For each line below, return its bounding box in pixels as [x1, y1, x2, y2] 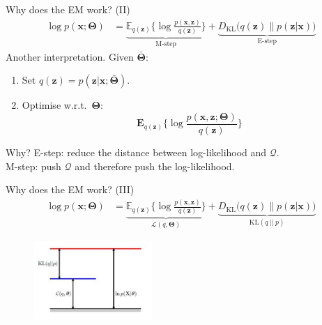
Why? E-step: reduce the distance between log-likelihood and [6, 144, 267, 159]
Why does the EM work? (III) [6, 182, 135, 197]
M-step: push [6, 158, 61, 173]
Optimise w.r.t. [22, 98, 87, 112]
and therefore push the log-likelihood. [75, 158, 235, 173]
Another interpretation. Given [6, 49, 134, 63]
